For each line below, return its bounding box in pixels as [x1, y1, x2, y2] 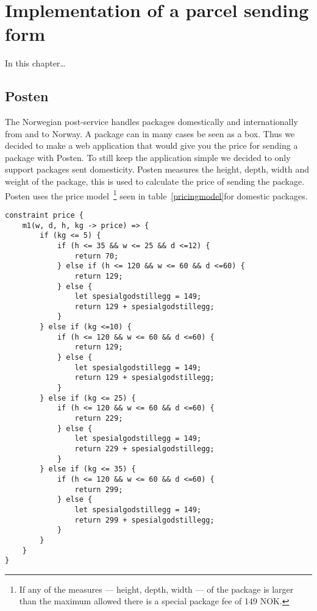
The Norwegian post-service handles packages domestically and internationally [5, 115, 298, 128]
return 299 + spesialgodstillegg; [74, 515, 215, 524]
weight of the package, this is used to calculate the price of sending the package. [5, 175, 305, 188]
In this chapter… [5, 57, 66, 70]
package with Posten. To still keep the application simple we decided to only [5, 151, 291, 163]
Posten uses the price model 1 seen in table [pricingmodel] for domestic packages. [5, 187, 308, 202]
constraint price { [5, 210, 84, 220]
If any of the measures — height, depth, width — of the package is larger [19, 582, 294, 595]
